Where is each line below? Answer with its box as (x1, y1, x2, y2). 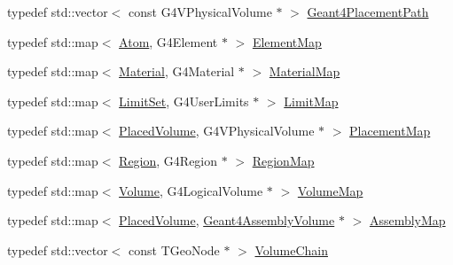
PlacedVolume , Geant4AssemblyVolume (119, 211, 335, 230)
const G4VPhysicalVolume (129, 3, 272, 20)
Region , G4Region (119, 151, 218, 169)
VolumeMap (297, 181, 363, 199)
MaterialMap (269, 62, 340, 81)
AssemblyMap (369, 211, 446, 230)
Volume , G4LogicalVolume (119, 181, 263, 199)
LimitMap (284, 91, 339, 110)
